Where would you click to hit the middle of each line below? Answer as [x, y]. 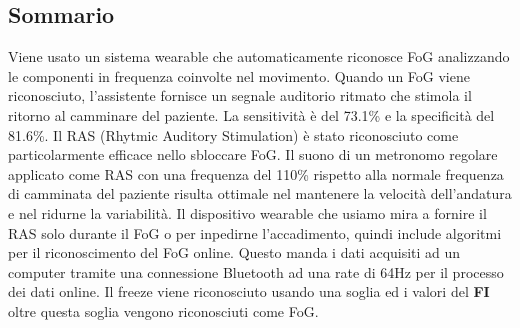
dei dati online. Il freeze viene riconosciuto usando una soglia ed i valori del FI [249, 291]
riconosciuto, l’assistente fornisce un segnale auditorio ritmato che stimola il [240, 95]
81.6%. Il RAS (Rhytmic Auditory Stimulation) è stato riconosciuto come [233, 134]
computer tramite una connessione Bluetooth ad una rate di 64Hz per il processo [256, 271]
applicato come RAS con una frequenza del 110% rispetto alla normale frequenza [256, 173]
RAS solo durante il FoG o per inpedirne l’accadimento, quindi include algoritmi [255, 232]
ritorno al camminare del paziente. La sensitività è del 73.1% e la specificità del [251, 114]
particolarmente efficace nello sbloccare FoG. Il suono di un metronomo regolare [253, 154]
